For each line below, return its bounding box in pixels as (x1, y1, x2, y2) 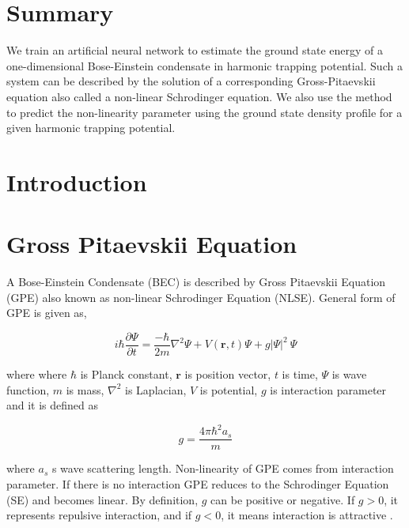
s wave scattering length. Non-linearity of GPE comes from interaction (51, 460, 394, 477)
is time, (282, 366, 318, 383)
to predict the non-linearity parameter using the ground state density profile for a (6, 104, 403, 120)
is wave (331, 366, 367, 383)
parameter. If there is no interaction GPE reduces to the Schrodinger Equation (6, 475, 389, 492)
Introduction (6, 165, 147, 198)
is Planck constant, (80, 366, 172, 383)
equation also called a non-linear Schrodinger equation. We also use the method (6, 88, 392, 104)
